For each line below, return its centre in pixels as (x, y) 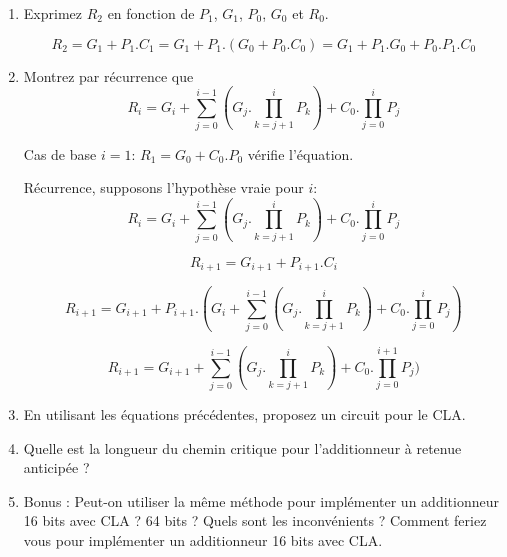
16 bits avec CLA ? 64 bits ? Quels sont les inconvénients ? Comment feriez (255, 520)
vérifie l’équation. (300, 153)
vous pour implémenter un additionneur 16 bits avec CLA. (203, 540)
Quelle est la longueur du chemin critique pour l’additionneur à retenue (242, 447)
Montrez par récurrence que (108, 75)
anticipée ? (56, 467)
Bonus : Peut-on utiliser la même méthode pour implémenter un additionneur (261, 500)
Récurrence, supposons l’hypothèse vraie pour (163, 187)
